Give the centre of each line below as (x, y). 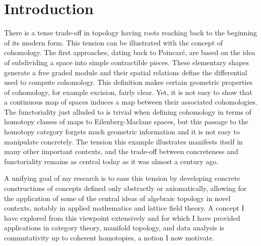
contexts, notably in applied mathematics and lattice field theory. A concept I (124, 208)
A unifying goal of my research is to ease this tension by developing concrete (122, 178)
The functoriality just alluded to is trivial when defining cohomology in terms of (128, 111)
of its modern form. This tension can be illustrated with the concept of (114, 42)
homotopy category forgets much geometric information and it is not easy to (122, 132)
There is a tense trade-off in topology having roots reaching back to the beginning (131, 33)
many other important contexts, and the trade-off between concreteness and (121, 151)
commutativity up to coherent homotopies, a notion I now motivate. (109, 237)
